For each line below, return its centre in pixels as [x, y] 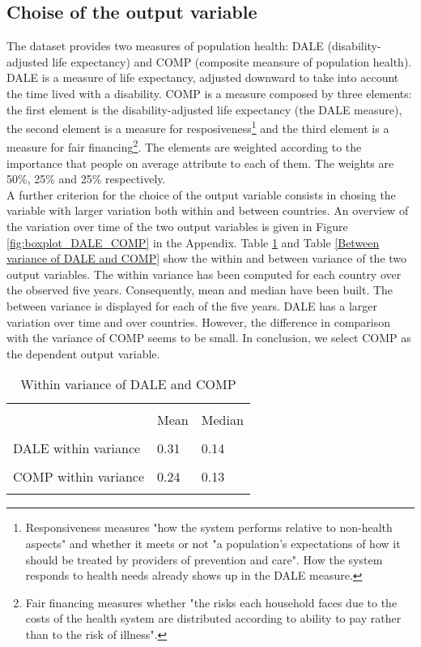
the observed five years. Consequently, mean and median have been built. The [200, 290]
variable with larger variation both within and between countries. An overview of [208, 210]
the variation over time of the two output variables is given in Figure [177, 227]
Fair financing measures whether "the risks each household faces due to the [211, 602]
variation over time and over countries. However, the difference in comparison [199, 321]
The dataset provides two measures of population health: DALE [165, 46]
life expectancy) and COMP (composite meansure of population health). [232, 61]
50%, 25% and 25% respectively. [86, 179]
